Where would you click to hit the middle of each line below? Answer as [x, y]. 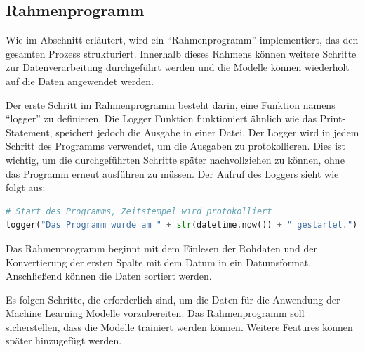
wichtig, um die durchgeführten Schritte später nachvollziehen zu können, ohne [175, 159]
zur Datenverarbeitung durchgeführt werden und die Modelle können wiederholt [178, 67]
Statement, [29, 132]
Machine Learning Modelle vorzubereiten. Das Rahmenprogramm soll [155, 313]
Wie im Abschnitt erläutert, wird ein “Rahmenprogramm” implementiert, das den [182, 40]
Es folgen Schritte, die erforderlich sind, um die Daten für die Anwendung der [173, 299]
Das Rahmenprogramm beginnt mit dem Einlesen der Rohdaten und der [162, 248]
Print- [333, 118]
